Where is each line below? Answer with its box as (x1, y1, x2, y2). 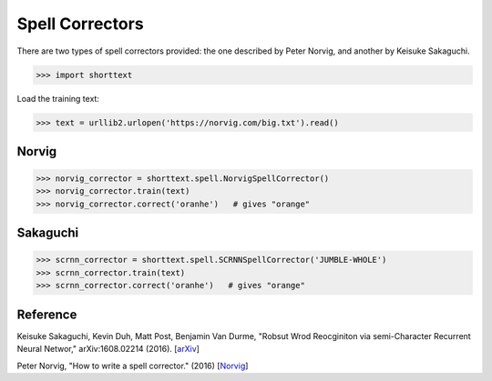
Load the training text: (16, 93, 100, 104)
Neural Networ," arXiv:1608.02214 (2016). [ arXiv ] (16, 344, 200, 355)
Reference (16, 306, 77, 322)
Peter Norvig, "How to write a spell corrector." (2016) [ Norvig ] (16, 360, 249, 371)
